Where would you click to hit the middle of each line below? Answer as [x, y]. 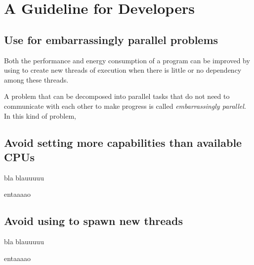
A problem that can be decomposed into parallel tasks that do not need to [117, 96]
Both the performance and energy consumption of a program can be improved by [127, 60]
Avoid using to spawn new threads [93, 221]
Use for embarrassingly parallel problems [111, 39]
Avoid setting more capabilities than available [123, 142]
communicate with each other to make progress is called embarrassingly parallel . [125, 106]
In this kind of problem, [40, 115]
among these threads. [36, 79]
